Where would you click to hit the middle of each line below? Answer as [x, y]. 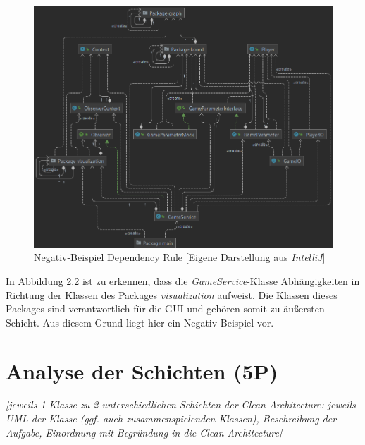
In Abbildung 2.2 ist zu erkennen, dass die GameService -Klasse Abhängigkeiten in [183, 280]
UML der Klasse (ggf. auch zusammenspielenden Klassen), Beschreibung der [171, 419]
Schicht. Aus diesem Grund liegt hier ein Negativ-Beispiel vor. [140, 322]
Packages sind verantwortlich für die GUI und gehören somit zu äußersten [165, 309]
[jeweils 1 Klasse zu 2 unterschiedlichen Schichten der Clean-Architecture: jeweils [181, 404]
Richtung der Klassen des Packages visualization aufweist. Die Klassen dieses [172, 294]
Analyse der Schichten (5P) [142, 371]
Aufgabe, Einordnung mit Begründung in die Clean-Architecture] [144, 432]
